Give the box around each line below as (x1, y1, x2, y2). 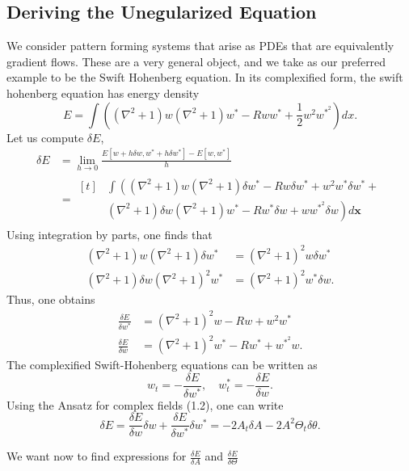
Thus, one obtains (6, 291, 95, 308)
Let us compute (6, 128, 84, 145)
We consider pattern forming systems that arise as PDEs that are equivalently (6, 37, 394, 54)
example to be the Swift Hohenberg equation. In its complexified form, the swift (6, 69, 403, 86)
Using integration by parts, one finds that (6, 225, 213, 242)
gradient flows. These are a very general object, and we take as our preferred (6, 53, 386, 69)
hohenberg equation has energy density (6, 84, 200, 101)
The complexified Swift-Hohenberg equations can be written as (6, 356, 318, 373)
